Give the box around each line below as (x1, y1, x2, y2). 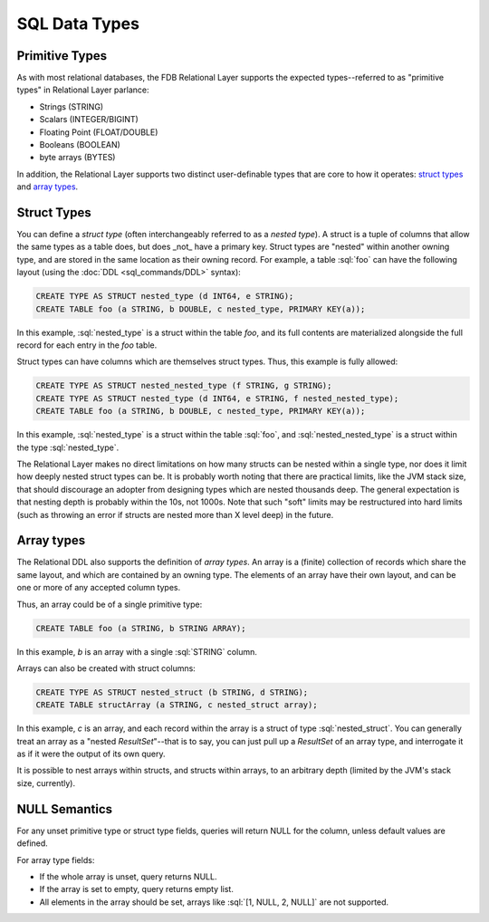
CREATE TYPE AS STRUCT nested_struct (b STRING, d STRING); (35, 687, 309, 697)
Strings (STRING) (39, 101, 104, 112)
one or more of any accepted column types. (16, 582, 181, 593)
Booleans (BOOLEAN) (39, 139, 121, 150)
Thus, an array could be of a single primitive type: (16, 599, 203, 610)
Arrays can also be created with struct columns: (16, 662, 197, 674)
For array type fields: (16, 854, 95, 865)
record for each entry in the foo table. (16, 340, 158, 351)
